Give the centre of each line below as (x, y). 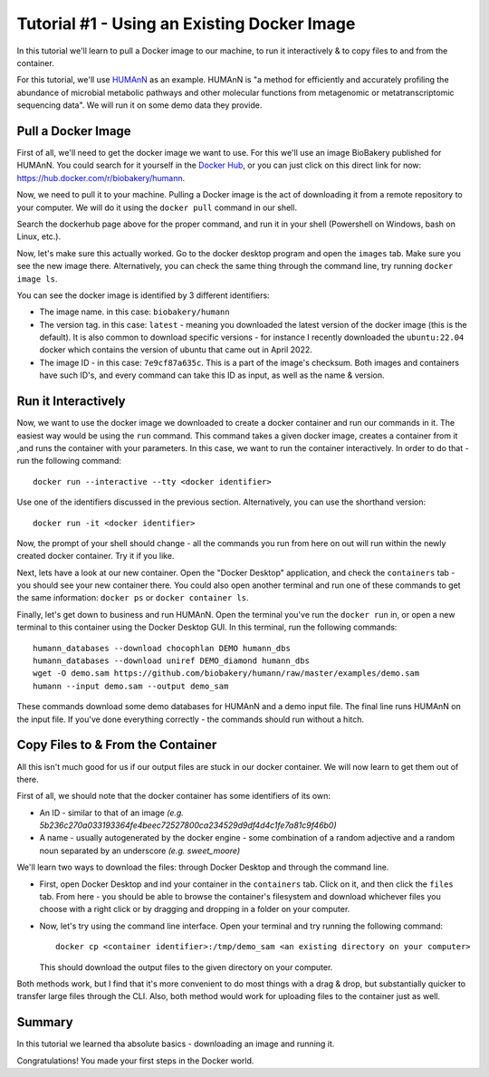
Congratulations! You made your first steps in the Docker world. (135, 1061)
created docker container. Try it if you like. (96, 556)
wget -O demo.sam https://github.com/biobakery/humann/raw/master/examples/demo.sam (226, 673)
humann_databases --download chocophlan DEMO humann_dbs (162, 648)
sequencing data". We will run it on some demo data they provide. (139, 105)
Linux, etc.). (39, 236)
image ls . (37, 279)
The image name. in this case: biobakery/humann (134, 312)
